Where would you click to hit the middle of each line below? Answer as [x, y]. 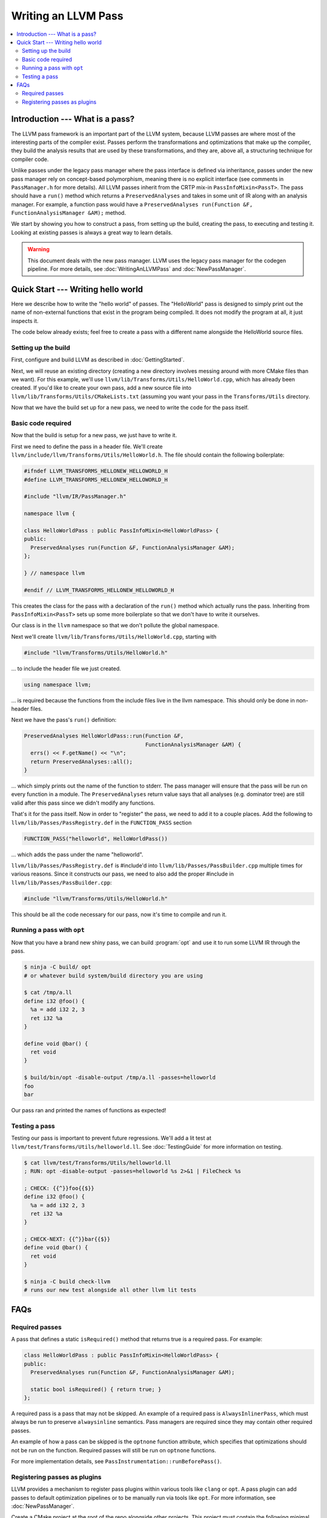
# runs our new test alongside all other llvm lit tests [110, 1290]
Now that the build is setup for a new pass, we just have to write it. [94, 435]
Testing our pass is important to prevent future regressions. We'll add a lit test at [111, 1138]
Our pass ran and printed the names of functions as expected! [89, 1111]
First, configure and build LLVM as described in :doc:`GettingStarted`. [98, 360]
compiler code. [30, 159]
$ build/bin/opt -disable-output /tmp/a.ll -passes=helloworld [120, 1077]
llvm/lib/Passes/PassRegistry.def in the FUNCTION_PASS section [101, 822]
